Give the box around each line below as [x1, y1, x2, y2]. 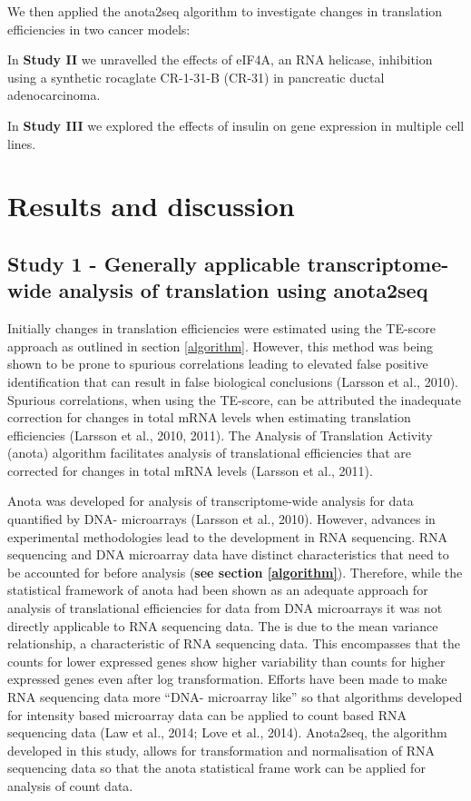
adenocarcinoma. [7, 85, 101, 104]
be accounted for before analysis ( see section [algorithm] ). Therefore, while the [7, 562, 463, 581]
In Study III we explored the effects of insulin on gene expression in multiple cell [7, 115, 465, 134]
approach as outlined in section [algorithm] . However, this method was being [7, 336, 434, 355]
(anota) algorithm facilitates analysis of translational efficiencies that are [7, 443, 412, 462]
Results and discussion [7, 187, 295, 224]
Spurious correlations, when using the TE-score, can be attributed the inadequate [7, 390, 462, 409]
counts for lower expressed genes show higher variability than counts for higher [7, 651, 446, 670]
